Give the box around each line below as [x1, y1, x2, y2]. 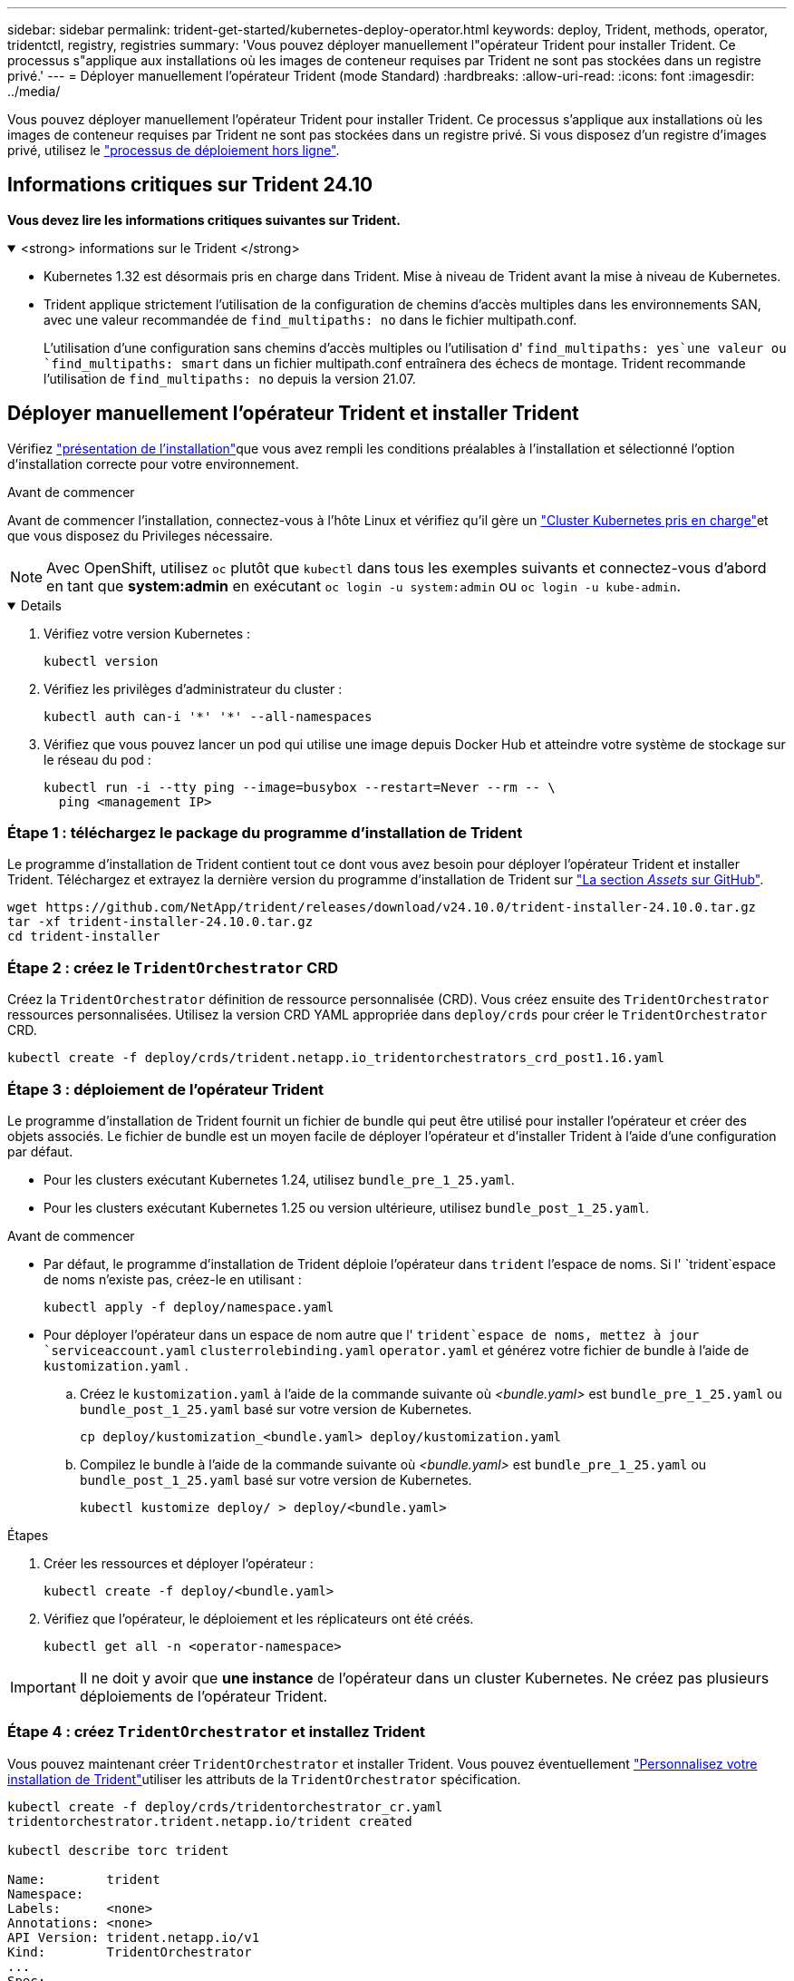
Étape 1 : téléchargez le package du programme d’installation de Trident [7, 824, 523, 843]
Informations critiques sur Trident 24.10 [7, 173, 373, 197]
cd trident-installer [7, 929, 160, 944]
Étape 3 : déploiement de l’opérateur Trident [7, 1079, 324, 1098]
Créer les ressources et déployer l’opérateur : [44, 1555, 314, 1571]
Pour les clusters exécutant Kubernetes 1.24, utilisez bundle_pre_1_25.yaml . [44, 1171, 515, 1187]
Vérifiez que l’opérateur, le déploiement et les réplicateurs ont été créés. [44, 1610, 474, 1626]
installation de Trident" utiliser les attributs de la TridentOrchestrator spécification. [7, 1771, 521, 1787]
